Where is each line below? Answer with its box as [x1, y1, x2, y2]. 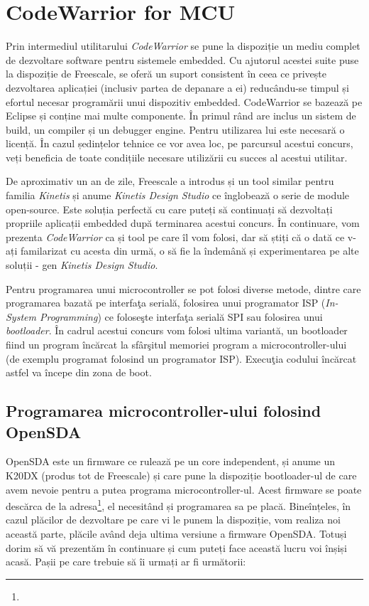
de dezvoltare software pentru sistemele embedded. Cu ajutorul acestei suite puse [6, 52, 359, 67]
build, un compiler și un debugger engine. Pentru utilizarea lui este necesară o [6, 122, 345, 137]
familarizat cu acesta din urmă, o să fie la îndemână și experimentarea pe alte [20, 243, 359, 258]
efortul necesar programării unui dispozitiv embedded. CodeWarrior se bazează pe [6, 94, 363, 109]
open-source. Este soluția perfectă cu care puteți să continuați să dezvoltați [6, 201, 333, 216]
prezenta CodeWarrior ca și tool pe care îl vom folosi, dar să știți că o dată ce [6, 229, 345, 244]
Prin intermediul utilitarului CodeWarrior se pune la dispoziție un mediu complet [6, 38, 360, 53]
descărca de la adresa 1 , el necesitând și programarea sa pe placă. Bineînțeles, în [6, 496, 351, 513]
